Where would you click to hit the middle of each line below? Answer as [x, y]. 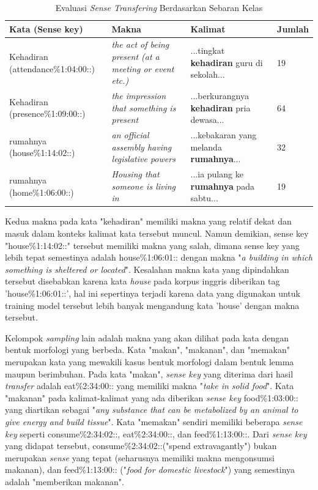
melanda [206, 147]
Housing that [135, 174]
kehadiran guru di [227, 62]
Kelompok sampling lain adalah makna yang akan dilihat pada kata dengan [147, 337]
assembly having [142, 147]
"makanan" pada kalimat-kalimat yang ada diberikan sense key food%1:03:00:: [152, 397]
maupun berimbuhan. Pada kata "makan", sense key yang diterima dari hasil [149, 373]
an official [130, 135]
